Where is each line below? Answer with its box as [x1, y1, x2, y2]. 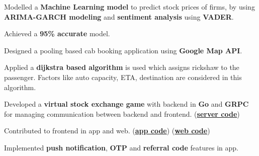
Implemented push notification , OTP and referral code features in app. [4, 142, 238, 152]
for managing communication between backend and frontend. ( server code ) [4, 108, 240, 119]
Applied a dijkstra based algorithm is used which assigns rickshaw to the [4, 62, 239, 72]
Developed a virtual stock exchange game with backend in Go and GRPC [4, 99, 249, 109]
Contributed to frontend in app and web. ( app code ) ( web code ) [4, 125, 210, 136]
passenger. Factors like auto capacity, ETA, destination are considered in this [4, 71, 242, 82]
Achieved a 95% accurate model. [4, 28, 110, 39]
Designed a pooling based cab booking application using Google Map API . [4, 45, 242, 55]
